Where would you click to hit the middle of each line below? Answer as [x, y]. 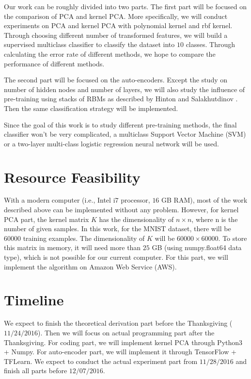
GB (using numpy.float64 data [197, 247]
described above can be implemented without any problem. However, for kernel [121, 210]
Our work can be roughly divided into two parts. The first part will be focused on [125, 6]
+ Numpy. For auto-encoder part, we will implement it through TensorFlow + [120, 352]
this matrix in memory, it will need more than [72, 247]
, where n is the [215, 219]
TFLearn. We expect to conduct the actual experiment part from [101, 361]
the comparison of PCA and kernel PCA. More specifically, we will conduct [116, 16]
